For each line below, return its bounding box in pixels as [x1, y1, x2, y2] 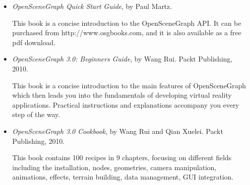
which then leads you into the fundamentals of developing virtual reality [12, 90, 232, 100]
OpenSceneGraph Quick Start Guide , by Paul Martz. [12, 1, 172, 11]
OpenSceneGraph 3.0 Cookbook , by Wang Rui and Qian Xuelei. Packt [12, 125, 223, 136]
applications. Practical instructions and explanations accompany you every [12, 99, 240, 110]
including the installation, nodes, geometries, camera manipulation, [12, 162, 217, 172]
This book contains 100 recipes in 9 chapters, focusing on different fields [12, 152, 232, 163]
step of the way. [12, 109, 60, 120]
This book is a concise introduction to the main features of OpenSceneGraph [12, 80, 246, 90]
